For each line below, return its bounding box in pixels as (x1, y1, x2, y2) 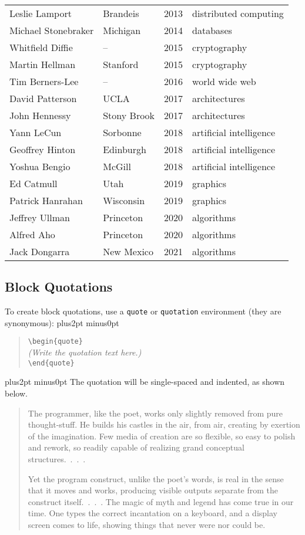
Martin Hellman (9, 57, 76, 71)
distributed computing (192, 6, 284, 20)
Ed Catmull (9, 177, 58, 190)
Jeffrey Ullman (9, 211, 70, 224)
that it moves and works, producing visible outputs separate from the (28, 484, 279, 496)
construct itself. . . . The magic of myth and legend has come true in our (28, 495, 294, 507)
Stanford (103, 57, 139, 71)
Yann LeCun (9, 126, 62, 139)
